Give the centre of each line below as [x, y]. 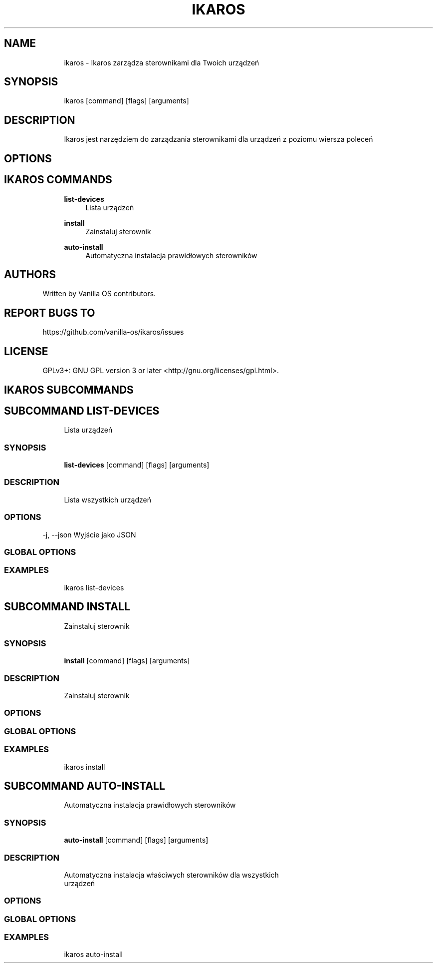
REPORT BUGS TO [50, 313]
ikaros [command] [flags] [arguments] [126, 101]
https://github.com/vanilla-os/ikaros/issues [113, 332]
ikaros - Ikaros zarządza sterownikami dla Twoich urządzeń [162, 62]
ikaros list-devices [94, 587]
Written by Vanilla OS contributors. [99, 294]
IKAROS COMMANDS [58, 180]
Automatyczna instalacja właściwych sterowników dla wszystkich [171, 875]
